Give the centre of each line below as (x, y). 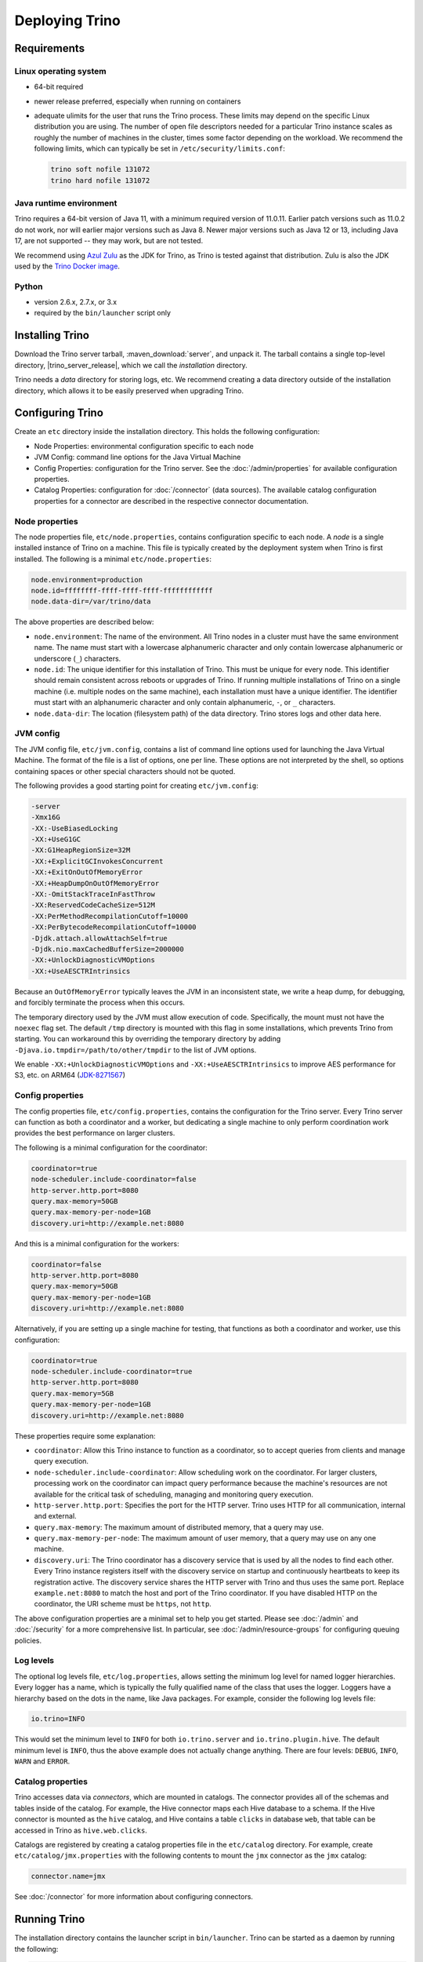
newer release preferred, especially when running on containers (137, 101)
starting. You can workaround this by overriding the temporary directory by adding (148, 1039)
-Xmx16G (45, 817)
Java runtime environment (66, 203)
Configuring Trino (59, 413)
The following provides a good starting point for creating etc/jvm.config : (136, 786)
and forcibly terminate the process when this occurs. (100, 1003)
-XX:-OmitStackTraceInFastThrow (93, 894)
